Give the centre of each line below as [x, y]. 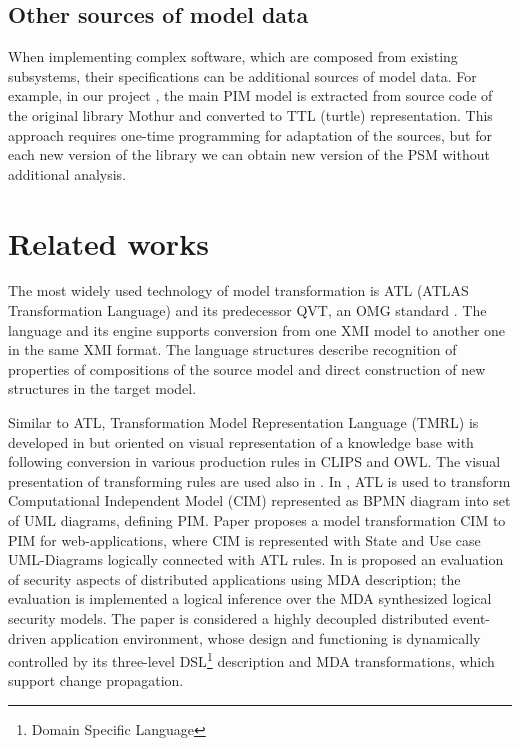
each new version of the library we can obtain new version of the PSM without [249, 154]
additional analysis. [67, 173]
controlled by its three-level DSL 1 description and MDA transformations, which [251, 659]
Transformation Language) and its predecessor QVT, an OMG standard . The [247, 310]
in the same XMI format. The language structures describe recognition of [232, 349]
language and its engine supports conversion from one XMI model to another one [257, 329]
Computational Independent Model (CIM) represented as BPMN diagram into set [259, 500]
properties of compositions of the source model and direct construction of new [247, 368]
